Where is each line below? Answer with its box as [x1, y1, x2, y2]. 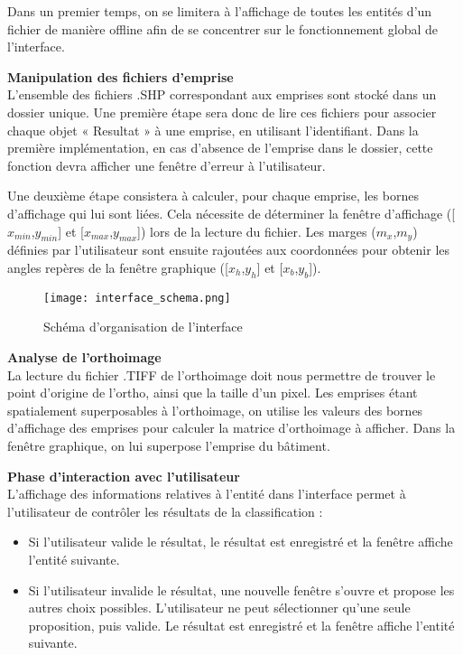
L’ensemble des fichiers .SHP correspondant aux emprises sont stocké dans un [7, 85, 437, 104]
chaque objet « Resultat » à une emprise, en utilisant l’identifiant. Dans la [7, 120, 419, 139]
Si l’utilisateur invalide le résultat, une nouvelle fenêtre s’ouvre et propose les [28, 580, 455, 599]
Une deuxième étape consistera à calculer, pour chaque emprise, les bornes [7, 186, 419, 205]
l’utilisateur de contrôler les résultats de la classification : [7, 501, 323, 520]
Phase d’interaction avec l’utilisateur [7, 466, 240, 485]
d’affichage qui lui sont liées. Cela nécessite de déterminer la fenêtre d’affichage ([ [7, 203, 456, 222]
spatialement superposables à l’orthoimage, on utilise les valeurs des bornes [7, 400, 423, 419]
